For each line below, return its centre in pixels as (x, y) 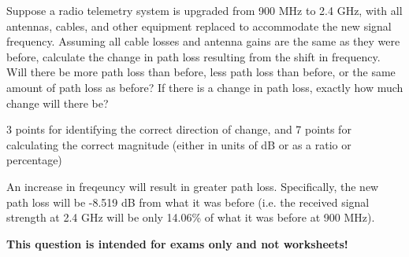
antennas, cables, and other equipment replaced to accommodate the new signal (199, 26)
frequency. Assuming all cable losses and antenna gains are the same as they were (203, 41)
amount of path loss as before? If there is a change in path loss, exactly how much (205, 87)
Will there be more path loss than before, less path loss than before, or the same (201, 72)
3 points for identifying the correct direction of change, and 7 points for (179, 129)
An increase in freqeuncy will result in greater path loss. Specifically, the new (193, 186)
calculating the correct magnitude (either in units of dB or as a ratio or (179, 144)
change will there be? (58, 103)
